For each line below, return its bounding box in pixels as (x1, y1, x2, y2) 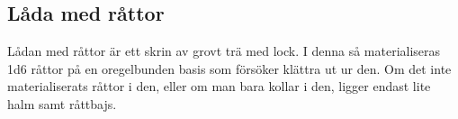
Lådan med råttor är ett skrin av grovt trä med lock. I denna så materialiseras (7, 41, 441, 60)
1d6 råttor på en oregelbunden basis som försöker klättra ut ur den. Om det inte (7, 59, 452, 78)
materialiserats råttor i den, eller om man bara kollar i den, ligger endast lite (7, 77, 431, 96)
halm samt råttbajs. (7, 94, 117, 113)
